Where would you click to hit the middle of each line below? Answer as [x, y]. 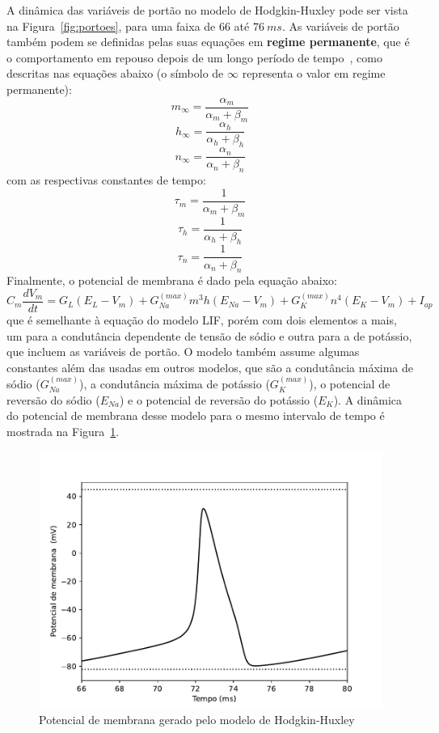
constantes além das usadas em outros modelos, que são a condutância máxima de [210, 367]
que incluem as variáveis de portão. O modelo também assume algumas [183, 352]
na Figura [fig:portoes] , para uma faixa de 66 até [128, 25]
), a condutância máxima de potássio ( [175, 384]
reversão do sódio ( [53, 399]
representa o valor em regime [314, 73]
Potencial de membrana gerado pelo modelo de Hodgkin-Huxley [197, 720]
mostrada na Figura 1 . [63, 431]
